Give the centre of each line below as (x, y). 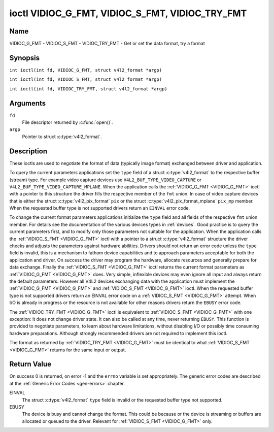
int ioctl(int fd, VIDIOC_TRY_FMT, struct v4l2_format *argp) (88, 89)
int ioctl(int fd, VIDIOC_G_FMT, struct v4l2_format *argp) (86, 70)
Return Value (30, 364)
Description (28, 151)
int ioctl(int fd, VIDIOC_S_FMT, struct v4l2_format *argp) (86, 79)
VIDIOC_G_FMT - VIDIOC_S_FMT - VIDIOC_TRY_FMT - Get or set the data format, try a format (107, 44)
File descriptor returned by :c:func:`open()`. (67, 122)
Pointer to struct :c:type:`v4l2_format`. (62, 137)
